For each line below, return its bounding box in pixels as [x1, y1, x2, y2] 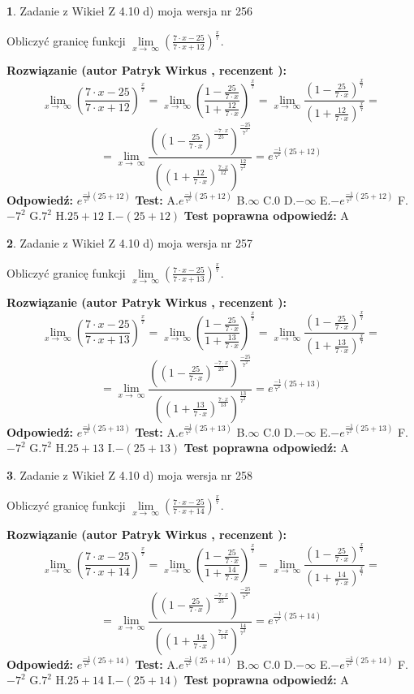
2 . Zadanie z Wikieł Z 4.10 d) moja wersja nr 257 [6, 234, 253, 251]
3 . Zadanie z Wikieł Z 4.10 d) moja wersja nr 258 [6, 466, 253, 483]
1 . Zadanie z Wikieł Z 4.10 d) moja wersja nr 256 [6, 2, 253, 19]
